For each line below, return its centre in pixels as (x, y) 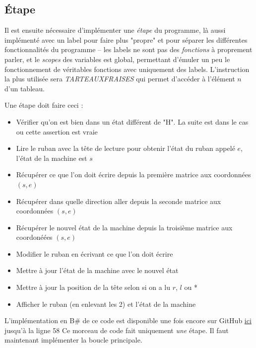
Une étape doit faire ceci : (44, 105)
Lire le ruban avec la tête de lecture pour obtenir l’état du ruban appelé (126, 148)
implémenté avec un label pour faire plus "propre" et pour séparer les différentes (126, 39)
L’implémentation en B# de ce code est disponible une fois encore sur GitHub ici (128, 320)
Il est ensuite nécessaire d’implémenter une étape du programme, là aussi (115, 30)
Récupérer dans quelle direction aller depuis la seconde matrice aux (119, 201)
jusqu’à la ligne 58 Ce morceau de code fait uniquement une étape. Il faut (117, 330)
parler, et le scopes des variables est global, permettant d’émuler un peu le (117, 59)
